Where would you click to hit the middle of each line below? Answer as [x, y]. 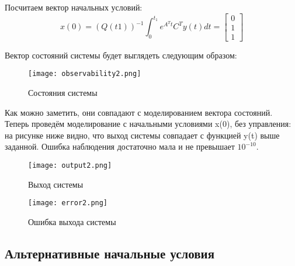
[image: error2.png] [68, 203]
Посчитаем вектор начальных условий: [74, 7]
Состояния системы [63, 92]
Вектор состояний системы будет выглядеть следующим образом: [121, 55]
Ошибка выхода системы [72, 221]
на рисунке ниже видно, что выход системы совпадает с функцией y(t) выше [142, 135]
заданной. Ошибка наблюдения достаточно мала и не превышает [120, 146]
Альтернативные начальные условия [110, 253]
